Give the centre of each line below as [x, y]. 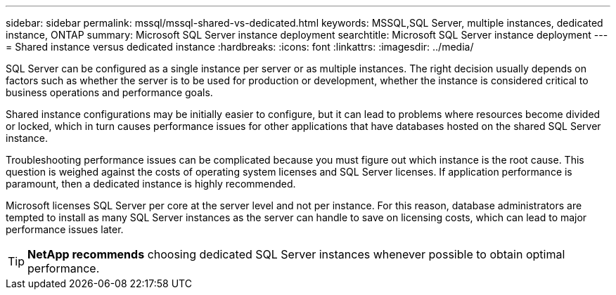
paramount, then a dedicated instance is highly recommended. [151, 184]
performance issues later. [65, 229]
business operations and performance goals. [109, 92]
